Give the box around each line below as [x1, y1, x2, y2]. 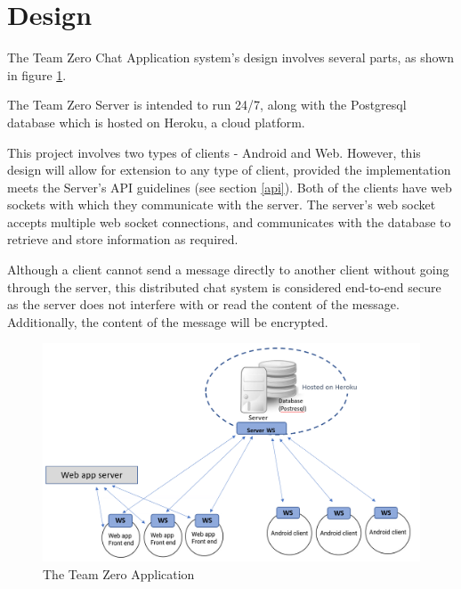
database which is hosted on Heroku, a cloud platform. [7, 112, 305, 131]
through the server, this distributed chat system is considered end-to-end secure [7, 277, 441, 296]
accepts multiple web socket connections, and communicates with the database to [7, 212, 451, 231]
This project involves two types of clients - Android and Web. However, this [7, 143, 421, 161]
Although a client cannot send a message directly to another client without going [7, 260, 449, 279]
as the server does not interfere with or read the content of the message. [7, 295, 400, 314]
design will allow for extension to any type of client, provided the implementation [7, 160, 451, 179]
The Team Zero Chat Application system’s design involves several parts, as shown [7, 48, 455, 67]
